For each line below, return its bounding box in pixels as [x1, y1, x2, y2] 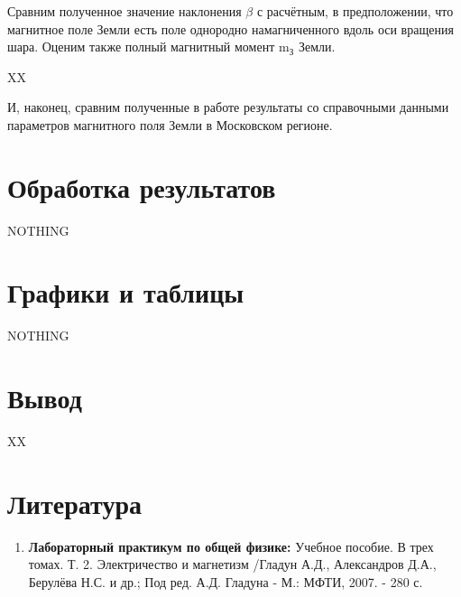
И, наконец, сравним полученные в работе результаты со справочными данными [7, 98, 449, 117]
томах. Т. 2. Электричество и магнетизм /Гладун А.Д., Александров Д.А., [28, 555, 437, 574]
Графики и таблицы [7, 274, 244, 311]
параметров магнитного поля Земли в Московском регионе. [7, 115, 333, 134]
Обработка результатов [7, 168, 276, 205]
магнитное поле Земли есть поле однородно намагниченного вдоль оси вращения [7, 19, 454, 38]
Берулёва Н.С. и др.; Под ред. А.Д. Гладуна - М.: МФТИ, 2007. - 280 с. [28, 573, 423, 592]
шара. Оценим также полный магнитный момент [7, 37, 275, 56]
